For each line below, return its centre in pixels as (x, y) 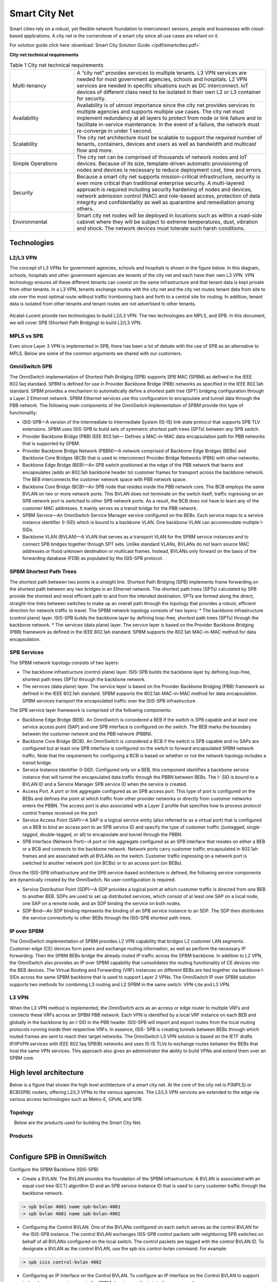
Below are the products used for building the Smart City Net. (78, 1123)
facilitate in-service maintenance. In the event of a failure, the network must (168, 125)
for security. (91, 98)
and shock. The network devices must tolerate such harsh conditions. (161, 228)
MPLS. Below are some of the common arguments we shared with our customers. (96, 353)
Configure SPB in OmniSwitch (58, 1157)
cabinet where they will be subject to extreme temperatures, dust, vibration (167, 222)
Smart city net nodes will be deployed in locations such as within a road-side (170, 215)
